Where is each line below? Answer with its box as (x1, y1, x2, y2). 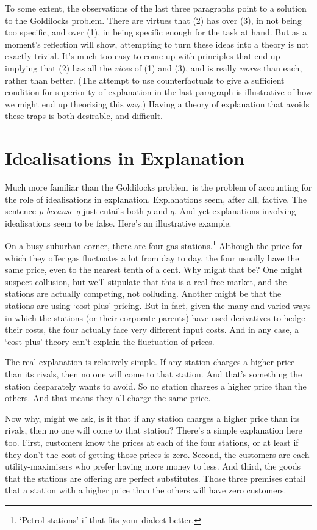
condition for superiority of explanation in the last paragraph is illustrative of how (5, 85, 312, 98)
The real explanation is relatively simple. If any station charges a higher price (5, 355, 295, 368)
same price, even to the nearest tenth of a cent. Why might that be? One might (5, 263, 302, 276)
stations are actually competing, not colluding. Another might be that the (5, 287, 282, 300)
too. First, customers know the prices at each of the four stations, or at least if (5, 436, 299, 448)
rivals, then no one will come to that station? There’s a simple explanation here (5, 424, 302, 437)
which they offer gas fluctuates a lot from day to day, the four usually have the (5, 251, 299, 264)
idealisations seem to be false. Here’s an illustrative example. (5, 216, 232, 229)
